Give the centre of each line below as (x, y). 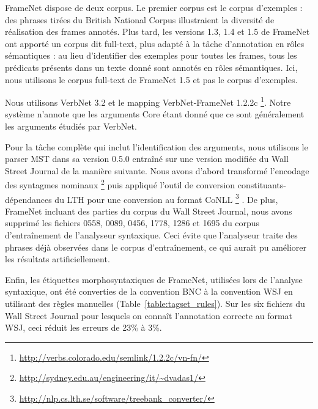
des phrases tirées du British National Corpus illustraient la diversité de (140, 19)
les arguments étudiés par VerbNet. (71, 126)
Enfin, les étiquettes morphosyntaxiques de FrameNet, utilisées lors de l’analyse (154, 279)
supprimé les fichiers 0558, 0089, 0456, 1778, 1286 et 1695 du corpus (132, 223)
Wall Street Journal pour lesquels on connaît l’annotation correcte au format (149, 315)
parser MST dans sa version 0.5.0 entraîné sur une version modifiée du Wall (147, 159)
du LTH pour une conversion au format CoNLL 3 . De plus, (166, 198)
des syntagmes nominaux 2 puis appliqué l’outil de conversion (120, 184)
